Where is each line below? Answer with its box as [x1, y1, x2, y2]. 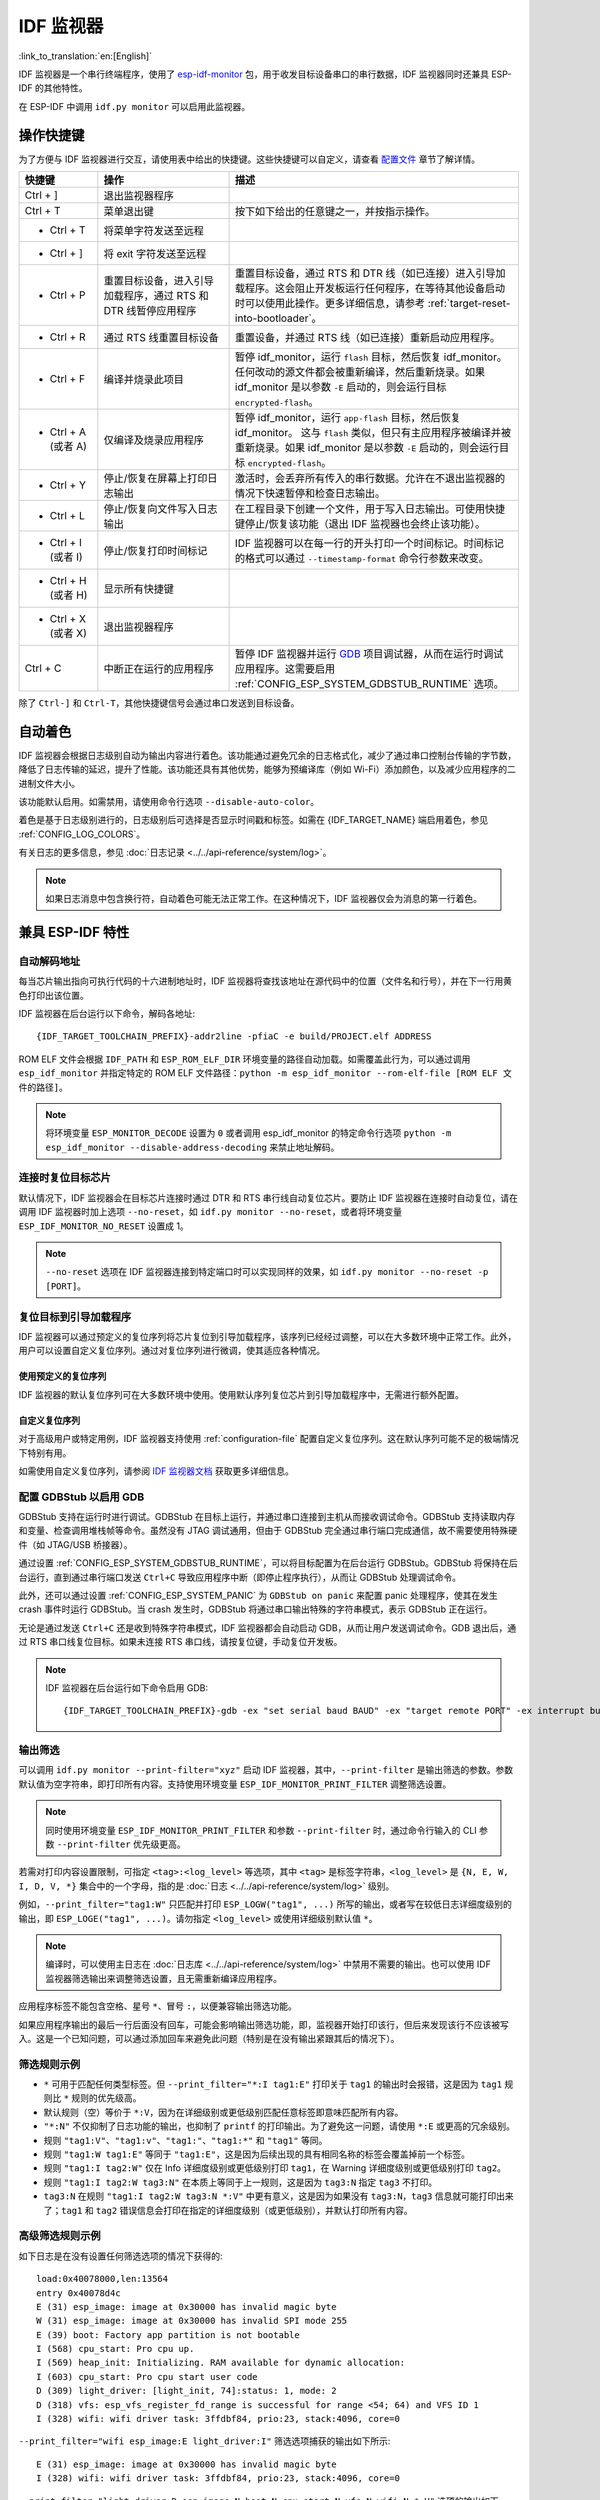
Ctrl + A [49, 425, 87, 439]
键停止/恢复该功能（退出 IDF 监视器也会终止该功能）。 [235, 517, 486, 531]
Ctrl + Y [49, 478, 87, 492]
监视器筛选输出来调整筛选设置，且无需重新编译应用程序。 [45, 1972, 282, 1984]
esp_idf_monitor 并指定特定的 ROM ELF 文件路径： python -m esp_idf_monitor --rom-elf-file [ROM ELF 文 [18, 1067, 512, 1079]
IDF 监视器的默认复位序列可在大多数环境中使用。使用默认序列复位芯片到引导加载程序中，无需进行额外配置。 [18, 1388, 465, 1400]
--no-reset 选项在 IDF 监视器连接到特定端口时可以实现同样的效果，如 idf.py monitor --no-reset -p [45, 1266, 489, 1278]
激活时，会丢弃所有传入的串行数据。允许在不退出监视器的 [235, 471, 506, 485]
